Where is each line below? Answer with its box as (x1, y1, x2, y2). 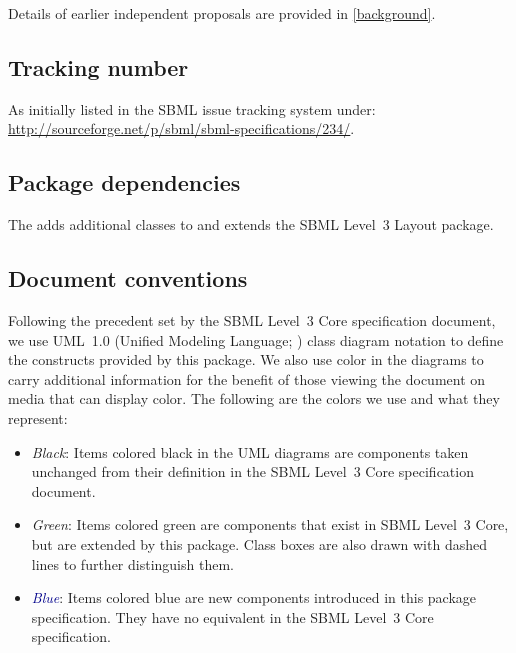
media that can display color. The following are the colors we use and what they (8, 388, 500, 409)
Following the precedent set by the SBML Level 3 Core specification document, (8, 309, 496, 330)
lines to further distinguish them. (31, 553, 234, 574)
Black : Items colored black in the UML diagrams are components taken (31, 441, 469, 462)
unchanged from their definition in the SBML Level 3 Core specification (31, 461, 474, 482)
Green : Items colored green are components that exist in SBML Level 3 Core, (31, 514, 509, 535)
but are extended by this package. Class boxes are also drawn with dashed (31, 533, 487, 554)
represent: (8, 407, 68, 428)
